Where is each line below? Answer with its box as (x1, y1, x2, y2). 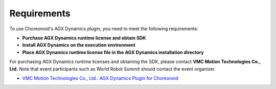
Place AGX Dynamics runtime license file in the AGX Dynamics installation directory (22, 49, 204, 55)
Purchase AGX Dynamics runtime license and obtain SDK (22, 35, 146, 41)
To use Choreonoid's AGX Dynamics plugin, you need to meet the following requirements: (9, 26, 199, 32)
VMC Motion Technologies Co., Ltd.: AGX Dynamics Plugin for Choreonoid (22, 75, 179, 81)
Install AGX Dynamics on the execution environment (22, 42, 135, 48)
